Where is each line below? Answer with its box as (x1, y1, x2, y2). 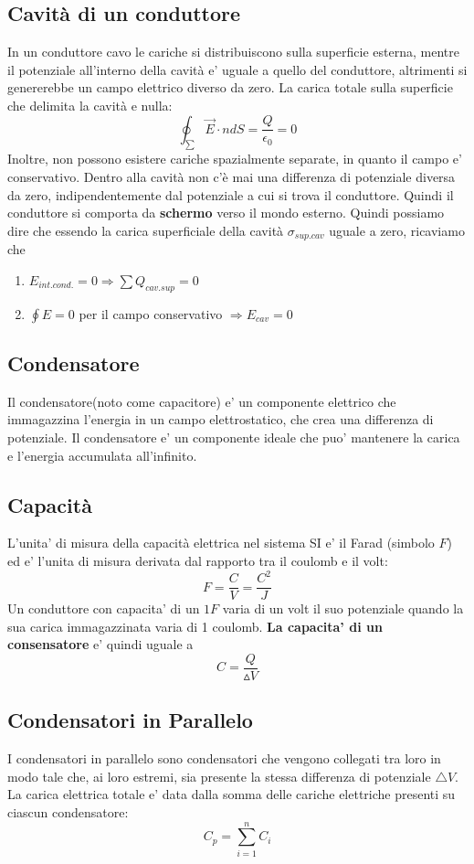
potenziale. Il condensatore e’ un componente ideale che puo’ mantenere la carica (7, 427, 460, 446)
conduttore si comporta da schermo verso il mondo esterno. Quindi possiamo (7, 203, 445, 222)
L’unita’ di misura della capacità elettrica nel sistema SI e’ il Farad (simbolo (7, 533, 435, 552)
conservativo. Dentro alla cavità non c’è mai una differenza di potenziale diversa (7, 166, 456, 186)
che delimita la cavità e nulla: (7, 95, 173, 114)
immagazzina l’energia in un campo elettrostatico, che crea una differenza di (7, 410, 434, 429)
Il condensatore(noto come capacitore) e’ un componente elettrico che (7, 391, 396, 411)
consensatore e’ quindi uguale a (7, 635, 194, 654)
